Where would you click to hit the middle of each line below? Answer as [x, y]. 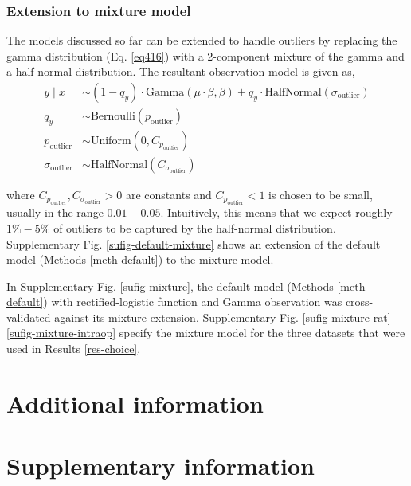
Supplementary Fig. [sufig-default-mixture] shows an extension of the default [194, 243]
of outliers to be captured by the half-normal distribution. [195, 227]
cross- [359, 302]
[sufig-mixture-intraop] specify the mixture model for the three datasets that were [206, 333]
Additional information [135, 403]
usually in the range [55, 212]
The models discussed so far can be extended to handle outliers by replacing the [202, 40]
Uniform [111, 141]
